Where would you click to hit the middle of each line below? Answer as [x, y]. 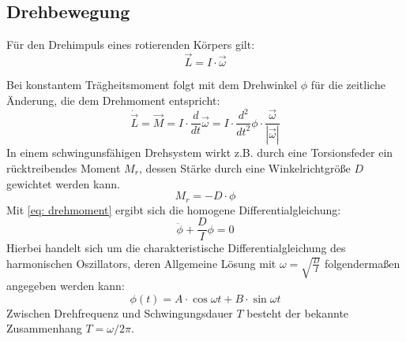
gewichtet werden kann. [63, 183]
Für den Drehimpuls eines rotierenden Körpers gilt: [131, 45]
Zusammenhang [44, 328]
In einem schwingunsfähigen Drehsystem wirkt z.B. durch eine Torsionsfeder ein [200, 152]
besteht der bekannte [298, 312]
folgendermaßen [362, 263]
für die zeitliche [348, 85]
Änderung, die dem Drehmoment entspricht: [113, 100]
